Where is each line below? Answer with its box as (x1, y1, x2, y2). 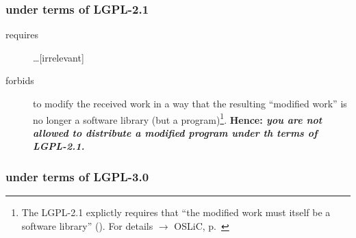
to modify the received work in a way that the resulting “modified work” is (33, 96, 347, 110)
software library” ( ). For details (21, 218, 153, 233)
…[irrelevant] (33, 50, 84, 64)
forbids (5, 73, 34, 88)
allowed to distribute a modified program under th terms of (33, 125, 318, 140)
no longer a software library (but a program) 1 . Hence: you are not (33, 110, 322, 127)
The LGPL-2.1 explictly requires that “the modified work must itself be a (21, 205, 331, 220)
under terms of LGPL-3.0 (5, 168, 149, 185)
